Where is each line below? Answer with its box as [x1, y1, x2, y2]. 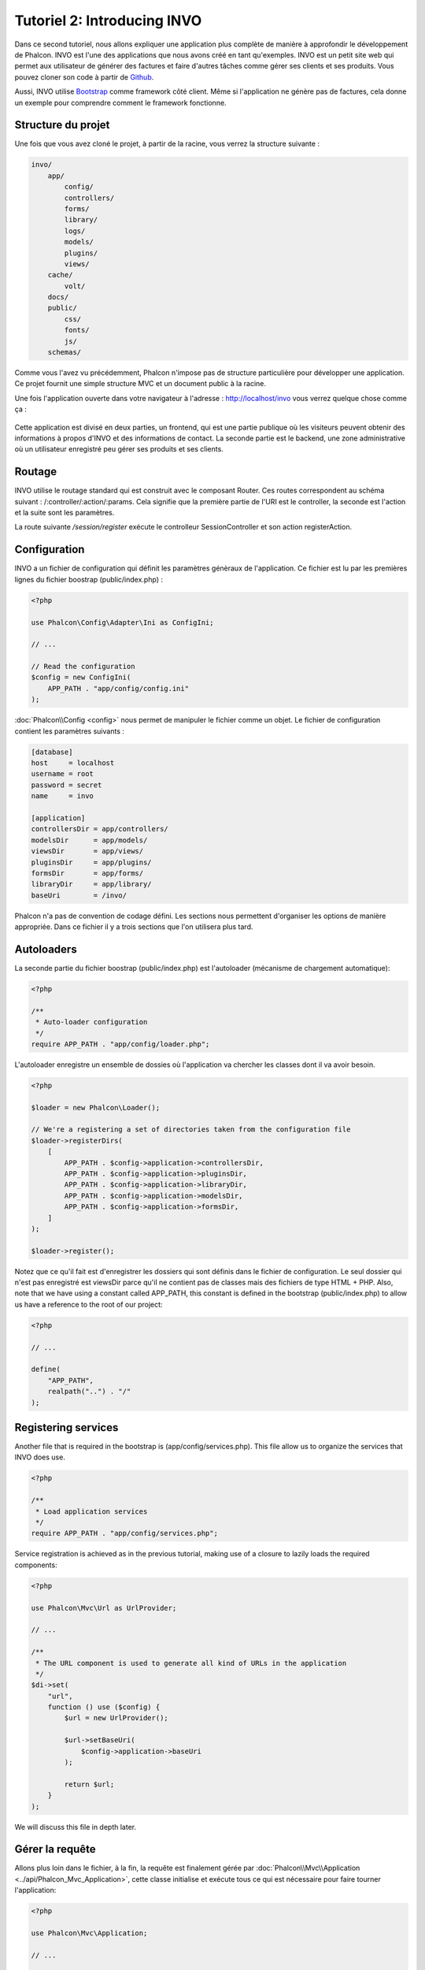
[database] [31, 747, 73, 756]
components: [14, 1560, 58, 1570]
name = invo [31, 792, 94, 801]
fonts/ [64, 325, 90, 335]
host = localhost [31, 758, 115, 768]
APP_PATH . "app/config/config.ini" [47, 684, 189, 693]
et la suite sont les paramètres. [14, 508, 115, 518]
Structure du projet [14, 118, 110, 132]
